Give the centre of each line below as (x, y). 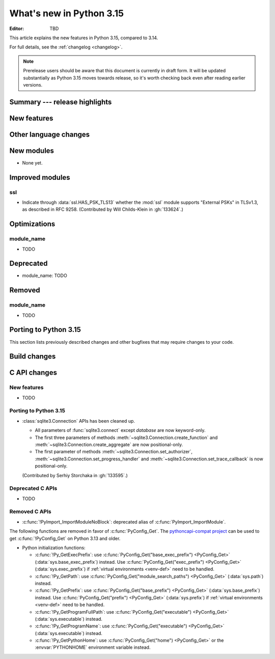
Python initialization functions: (54, 548)
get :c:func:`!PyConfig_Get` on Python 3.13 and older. (65, 538)
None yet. (32, 162)
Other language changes (50, 134)
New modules (32, 150)
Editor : (17, 29)
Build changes (33, 356)
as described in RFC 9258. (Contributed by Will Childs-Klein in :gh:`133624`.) (103, 209)
